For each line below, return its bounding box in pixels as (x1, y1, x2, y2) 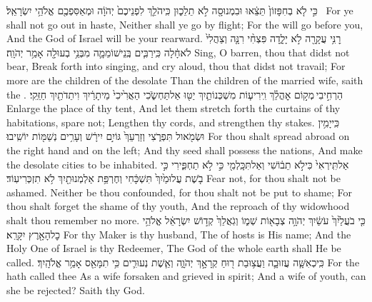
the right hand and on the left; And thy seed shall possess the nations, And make (6, 142, 363, 157)
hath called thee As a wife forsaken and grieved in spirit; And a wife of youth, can (6, 268, 366, 283)
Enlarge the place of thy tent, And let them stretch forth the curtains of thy (6, 101, 341, 116)
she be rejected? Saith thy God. (6, 282, 145, 297)
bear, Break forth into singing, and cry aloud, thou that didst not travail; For (6, 59, 346, 74)
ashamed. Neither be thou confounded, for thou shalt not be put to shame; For (6, 184, 352, 199)
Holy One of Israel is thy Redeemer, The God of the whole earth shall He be (6, 241, 341, 256)
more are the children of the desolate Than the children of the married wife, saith (6, 72, 363, 87)
